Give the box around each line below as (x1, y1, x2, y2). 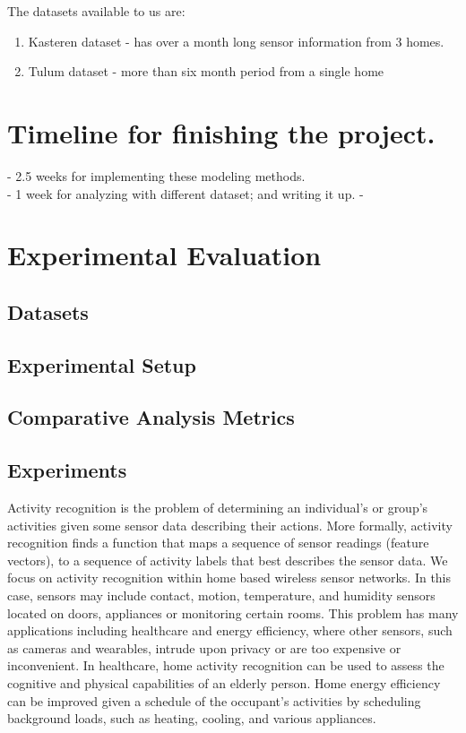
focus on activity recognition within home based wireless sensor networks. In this (7, 568, 452, 587)
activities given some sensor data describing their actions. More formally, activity (7, 515, 453, 534)
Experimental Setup (7, 350, 196, 378)
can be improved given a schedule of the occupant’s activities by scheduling (7, 691, 421, 710)
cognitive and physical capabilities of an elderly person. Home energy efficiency (7, 673, 441, 692)
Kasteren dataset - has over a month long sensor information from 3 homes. (28, 31, 444, 50)
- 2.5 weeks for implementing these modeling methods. (7, 166, 306, 185)
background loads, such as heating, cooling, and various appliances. (7, 709, 376, 728)
